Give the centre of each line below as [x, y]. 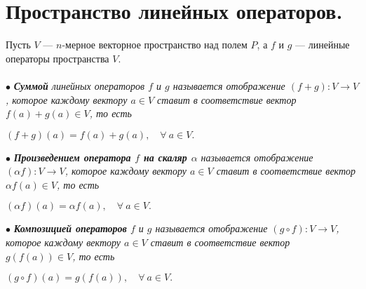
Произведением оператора [72, 157]
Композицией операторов [70, 228]
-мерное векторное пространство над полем [155, 45]
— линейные [323, 45]
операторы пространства [57, 58]
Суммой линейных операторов [79, 85]
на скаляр [165, 157]
